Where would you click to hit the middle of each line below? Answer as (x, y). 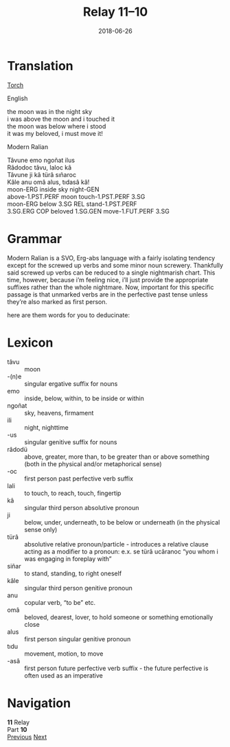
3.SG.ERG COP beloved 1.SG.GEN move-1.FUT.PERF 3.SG (88, 211)
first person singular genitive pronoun (78, 639)
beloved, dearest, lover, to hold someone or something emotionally (119, 617)
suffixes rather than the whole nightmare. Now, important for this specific (111, 287)
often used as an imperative (64, 675)
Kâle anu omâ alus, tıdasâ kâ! (48, 182)
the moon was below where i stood (57, 126)
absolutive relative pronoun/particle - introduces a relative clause (116, 544)
